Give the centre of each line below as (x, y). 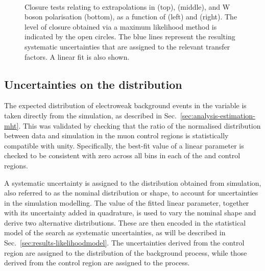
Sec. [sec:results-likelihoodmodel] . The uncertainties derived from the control (124, 243)
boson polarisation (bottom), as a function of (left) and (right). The (131, 17)
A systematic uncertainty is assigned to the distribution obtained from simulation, (133, 182)
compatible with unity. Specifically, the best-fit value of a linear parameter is (124, 145)
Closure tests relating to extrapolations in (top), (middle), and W (127, 6)
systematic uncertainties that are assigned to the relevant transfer (127, 46)
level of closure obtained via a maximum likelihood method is (121, 26)
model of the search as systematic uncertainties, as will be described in (115, 232)
